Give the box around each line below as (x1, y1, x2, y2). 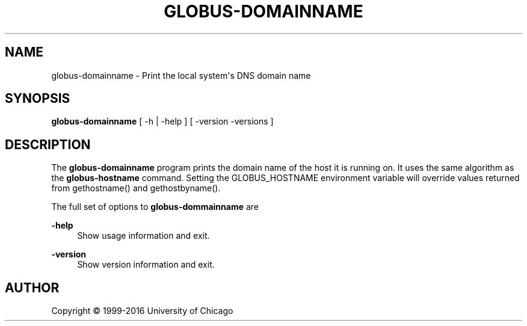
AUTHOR (5, 280, 60, 295)
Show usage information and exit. (77, 230, 210, 241)
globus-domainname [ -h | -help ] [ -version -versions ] (51, 116, 274, 127)
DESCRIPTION (5, 137, 91, 152)
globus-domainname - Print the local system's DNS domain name (51, 70, 311, 81)
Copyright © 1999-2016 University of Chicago (51, 306, 233, 316)
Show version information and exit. (77, 259, 215, 270)
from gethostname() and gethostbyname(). (51, 183, 221, 194)
